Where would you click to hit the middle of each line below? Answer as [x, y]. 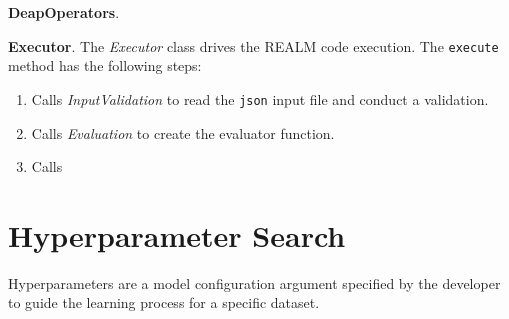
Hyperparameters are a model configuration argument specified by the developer [254, 282]
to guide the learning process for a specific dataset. [164, 302]
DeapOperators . [64, 12]
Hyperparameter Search [177, 234]
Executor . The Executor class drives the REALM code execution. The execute [253, 45]
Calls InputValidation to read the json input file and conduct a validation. [260, 98]
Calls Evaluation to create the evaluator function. [183, 132]
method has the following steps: [105, 65]
